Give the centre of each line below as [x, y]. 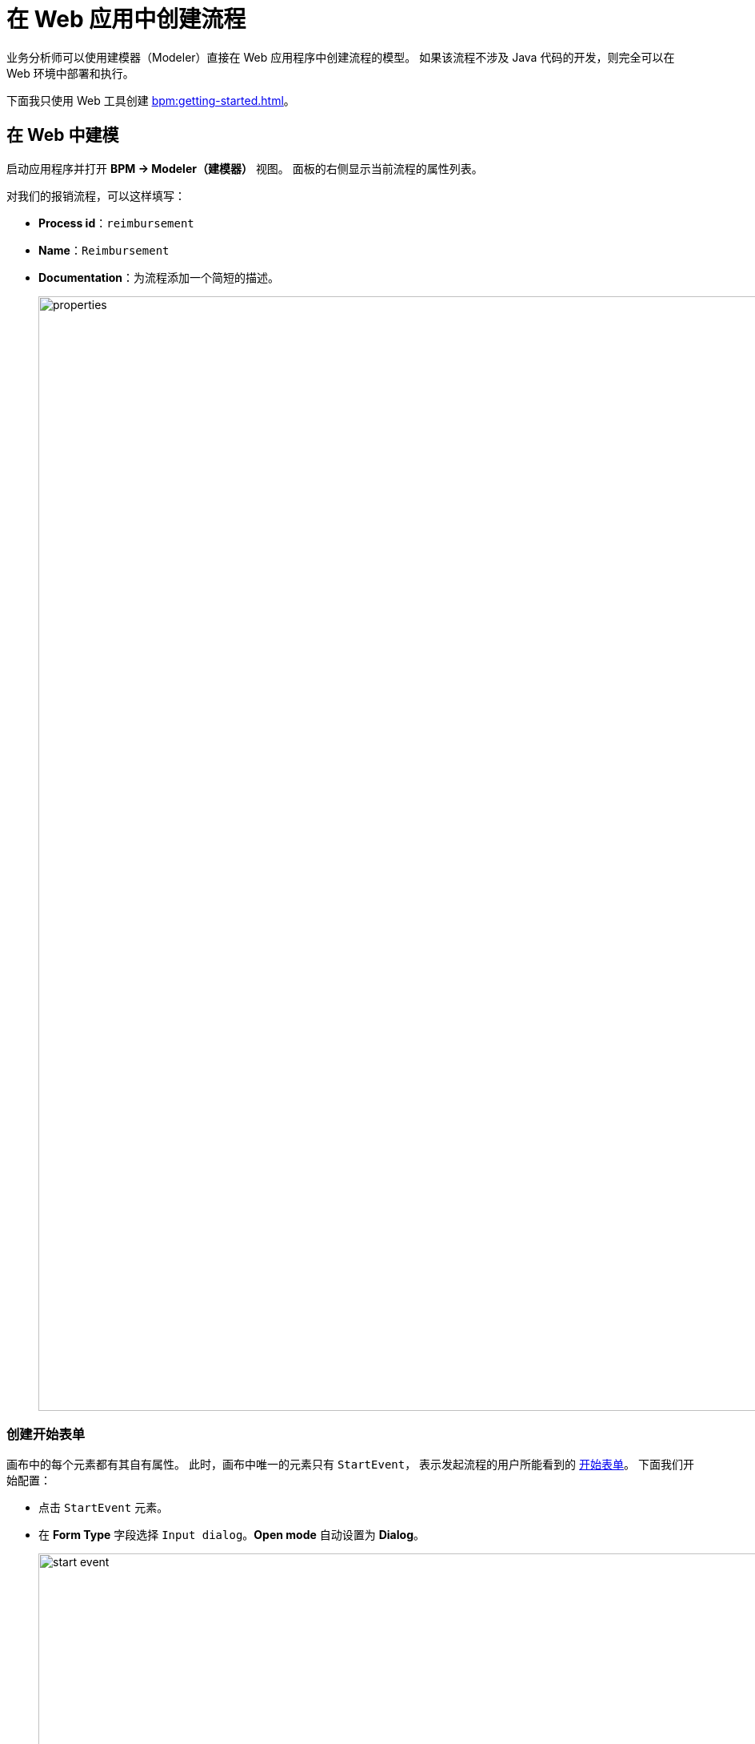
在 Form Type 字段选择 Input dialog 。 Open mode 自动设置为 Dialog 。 [232, 1535]
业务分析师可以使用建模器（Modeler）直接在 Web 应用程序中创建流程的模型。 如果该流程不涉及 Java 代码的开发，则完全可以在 [341, 57]
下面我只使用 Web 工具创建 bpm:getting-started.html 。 [151, 100]
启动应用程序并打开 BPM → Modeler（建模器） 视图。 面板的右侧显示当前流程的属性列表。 [245, 168]
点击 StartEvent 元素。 [104, 1508]
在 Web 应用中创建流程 [126, 19]
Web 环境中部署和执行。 [70, 73]
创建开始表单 [46, 1434]
